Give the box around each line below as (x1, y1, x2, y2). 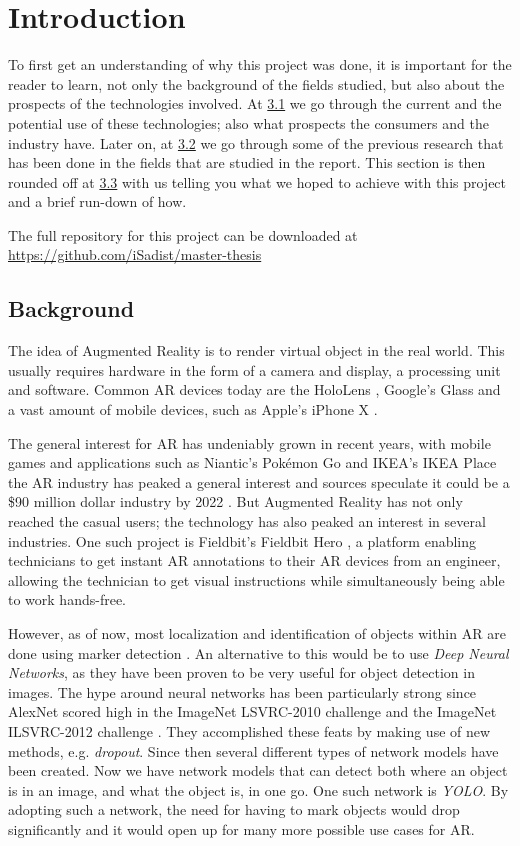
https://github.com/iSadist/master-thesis (8, 244, 262, 265)
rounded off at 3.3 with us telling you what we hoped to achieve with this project (8, 171, 507, 192)
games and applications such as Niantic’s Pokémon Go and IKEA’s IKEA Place (8, 452, 497, 473)
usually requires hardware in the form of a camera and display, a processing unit (8, 359, 501, 380)
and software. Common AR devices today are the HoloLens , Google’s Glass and (8, 379, 501, 400)
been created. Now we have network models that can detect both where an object (8, 760, 508, 781)
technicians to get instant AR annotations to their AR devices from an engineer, (8, 550, 501, 571)
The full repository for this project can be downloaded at (8, 224, 358, 245)
